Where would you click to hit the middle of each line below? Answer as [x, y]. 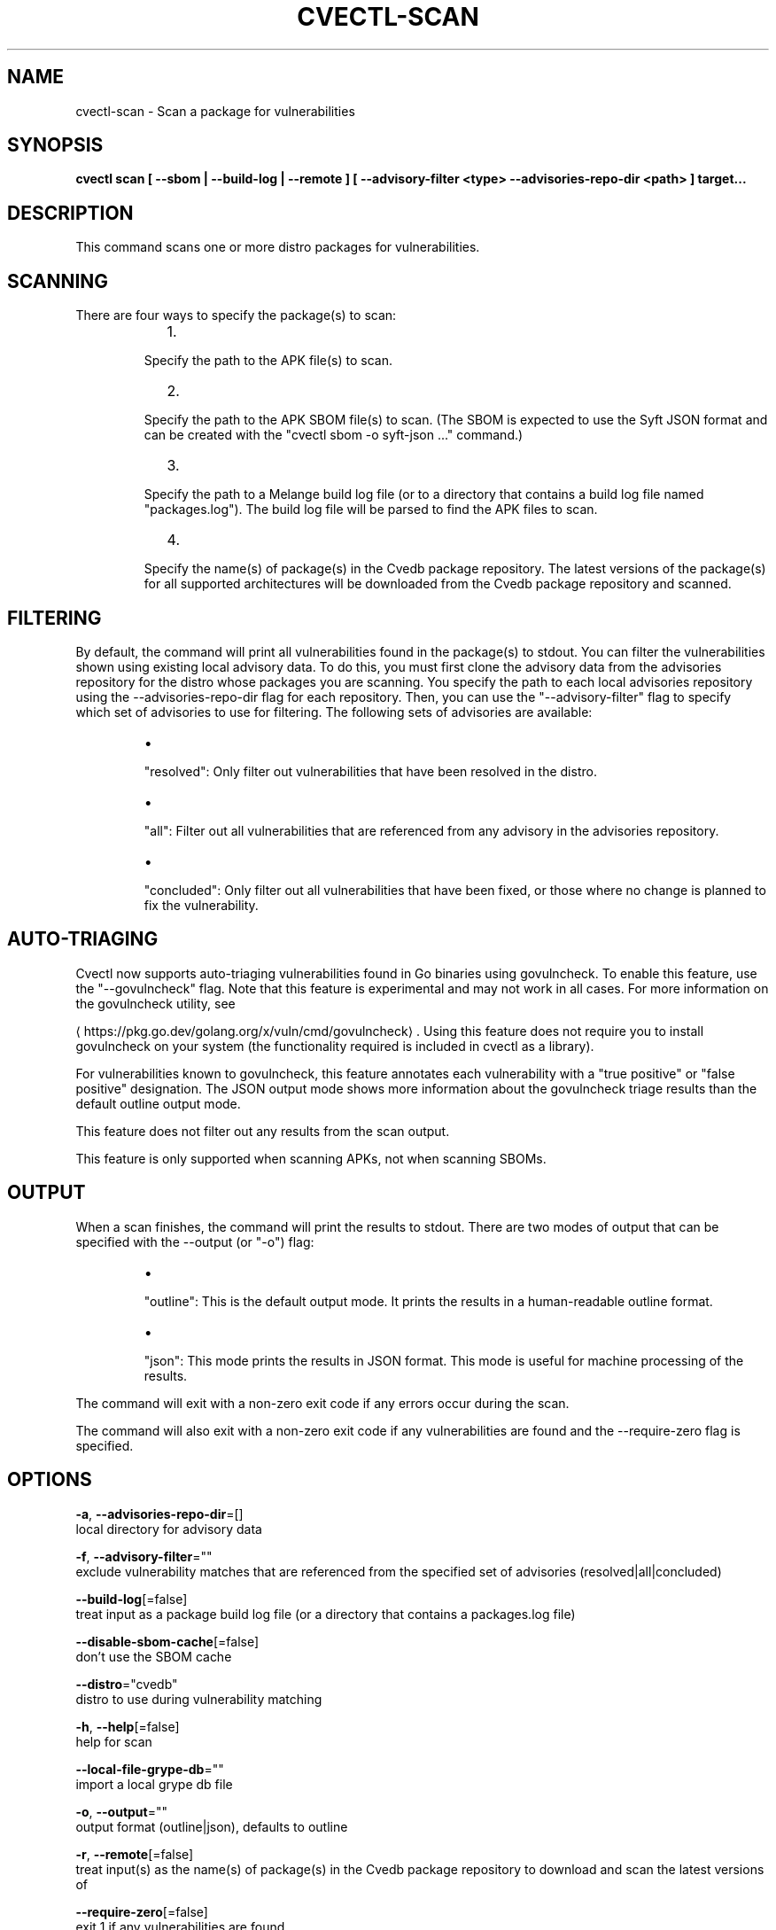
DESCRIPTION [70, 213]
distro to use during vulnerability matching [199, 1699]
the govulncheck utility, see [155, 1003]
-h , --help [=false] [128, 1726]
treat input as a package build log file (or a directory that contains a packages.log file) [326, 1614]
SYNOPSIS [55, 145]
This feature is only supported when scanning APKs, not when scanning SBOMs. [311, 1158]
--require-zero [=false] [142, 1911]
